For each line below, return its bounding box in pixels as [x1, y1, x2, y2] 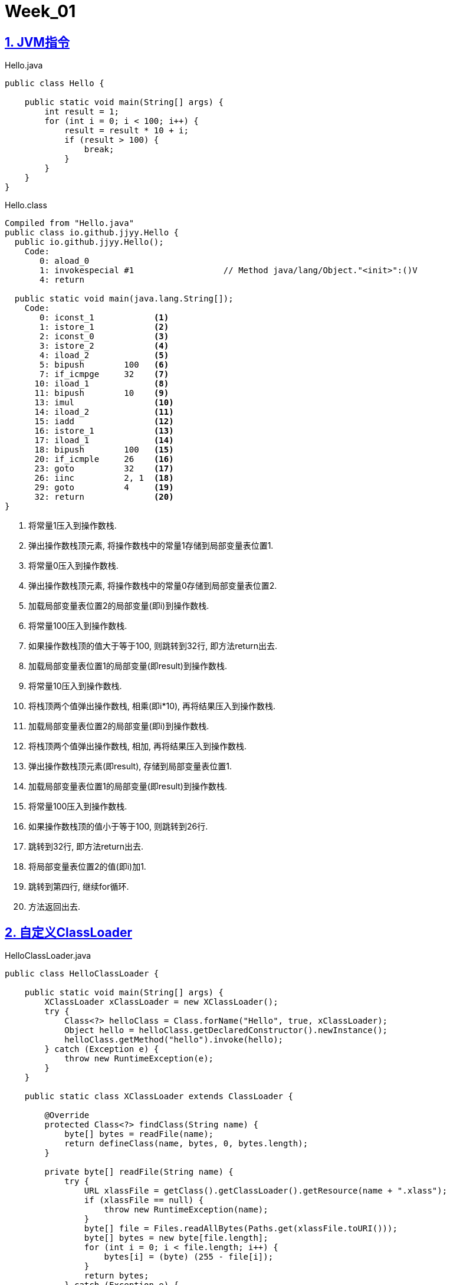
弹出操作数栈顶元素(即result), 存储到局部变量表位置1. [28, 761, 232, 772]
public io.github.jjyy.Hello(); [14, 237, 164, 247]
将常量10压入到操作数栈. [28, 681, 122, 691]
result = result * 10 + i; [64, 126, 189, 136]
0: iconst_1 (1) [40, 313, 169, 323]
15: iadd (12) [34, 417, 174, 427]
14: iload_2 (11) [34, 407, 174, 417]
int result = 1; [44, 107, 119, 117]
